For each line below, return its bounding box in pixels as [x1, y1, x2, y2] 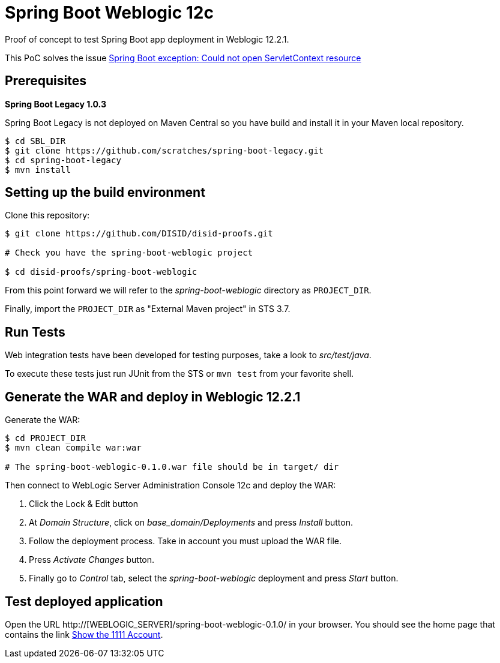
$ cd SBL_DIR [5, 136, 66, 146]
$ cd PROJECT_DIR [5, 433, 86, 443]
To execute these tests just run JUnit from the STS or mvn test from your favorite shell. [5, 368, 354, 379]
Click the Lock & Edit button [29, 499, 138, 509]
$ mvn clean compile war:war [5, 443, 142, 453]
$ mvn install [5, 164, 71, 175]
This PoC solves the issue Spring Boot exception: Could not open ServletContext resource [5, 52, 361, 63]
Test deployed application [5, 593, 163, 609]
